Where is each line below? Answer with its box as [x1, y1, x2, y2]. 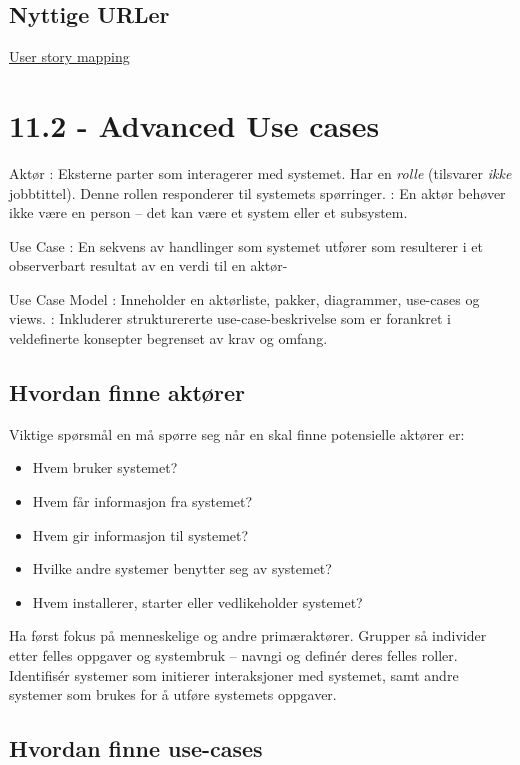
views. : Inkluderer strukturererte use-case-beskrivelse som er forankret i [9, 308, 451, 329]
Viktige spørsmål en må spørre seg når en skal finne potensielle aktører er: [9, 423, 465, 444]
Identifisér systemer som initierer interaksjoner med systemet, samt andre [9, 664, 459, 685]
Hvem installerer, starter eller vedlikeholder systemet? [32, 591, 363, 612]
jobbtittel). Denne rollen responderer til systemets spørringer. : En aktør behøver [9, 182, 506, 203]
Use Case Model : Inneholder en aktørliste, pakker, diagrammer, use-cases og [9, 288, 480, 309]
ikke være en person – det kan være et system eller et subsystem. [9, 202, 408, 223]
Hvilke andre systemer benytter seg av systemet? [32, 558, 332, 579]
